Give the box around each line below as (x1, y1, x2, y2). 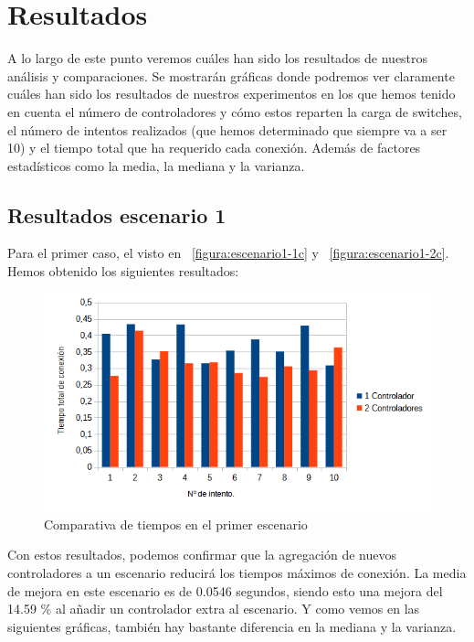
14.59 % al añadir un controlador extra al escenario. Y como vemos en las (7, 599, 420, 618)
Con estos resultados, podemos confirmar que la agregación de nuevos (7, 545, 397, 564)
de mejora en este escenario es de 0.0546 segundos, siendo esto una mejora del (7, 581, 443, 600)
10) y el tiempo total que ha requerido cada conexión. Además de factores (7, 138, 421, 157)
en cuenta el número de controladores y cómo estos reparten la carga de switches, (7, 102, 462, 121)
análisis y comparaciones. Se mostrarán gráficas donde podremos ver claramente (7, 66, 455, 85)
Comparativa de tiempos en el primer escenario (44, 514, 308, 533)
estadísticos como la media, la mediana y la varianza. (7, 155, 305, 175)
